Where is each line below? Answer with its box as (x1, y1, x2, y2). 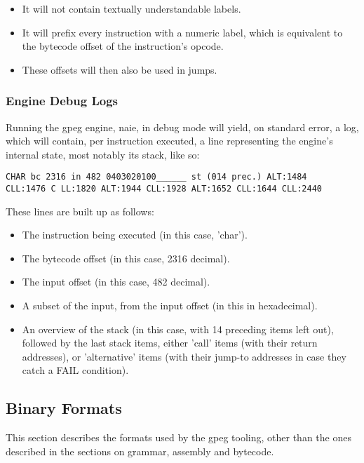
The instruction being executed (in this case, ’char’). (22, 227, 248, 242)
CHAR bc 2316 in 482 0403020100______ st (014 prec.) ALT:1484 (6, 172, 307, 182)
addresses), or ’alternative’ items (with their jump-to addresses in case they (22, 349, 346, 363)
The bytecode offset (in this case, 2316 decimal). (22, 250, 230, 265)
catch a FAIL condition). (22, 363, 129, 377)
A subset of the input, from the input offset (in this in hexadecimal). (22, 298, 318, 313)
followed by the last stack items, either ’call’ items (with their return (22, 335, 318, 350)
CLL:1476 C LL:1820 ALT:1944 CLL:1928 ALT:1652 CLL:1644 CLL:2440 (6, 184, 323, 194)
